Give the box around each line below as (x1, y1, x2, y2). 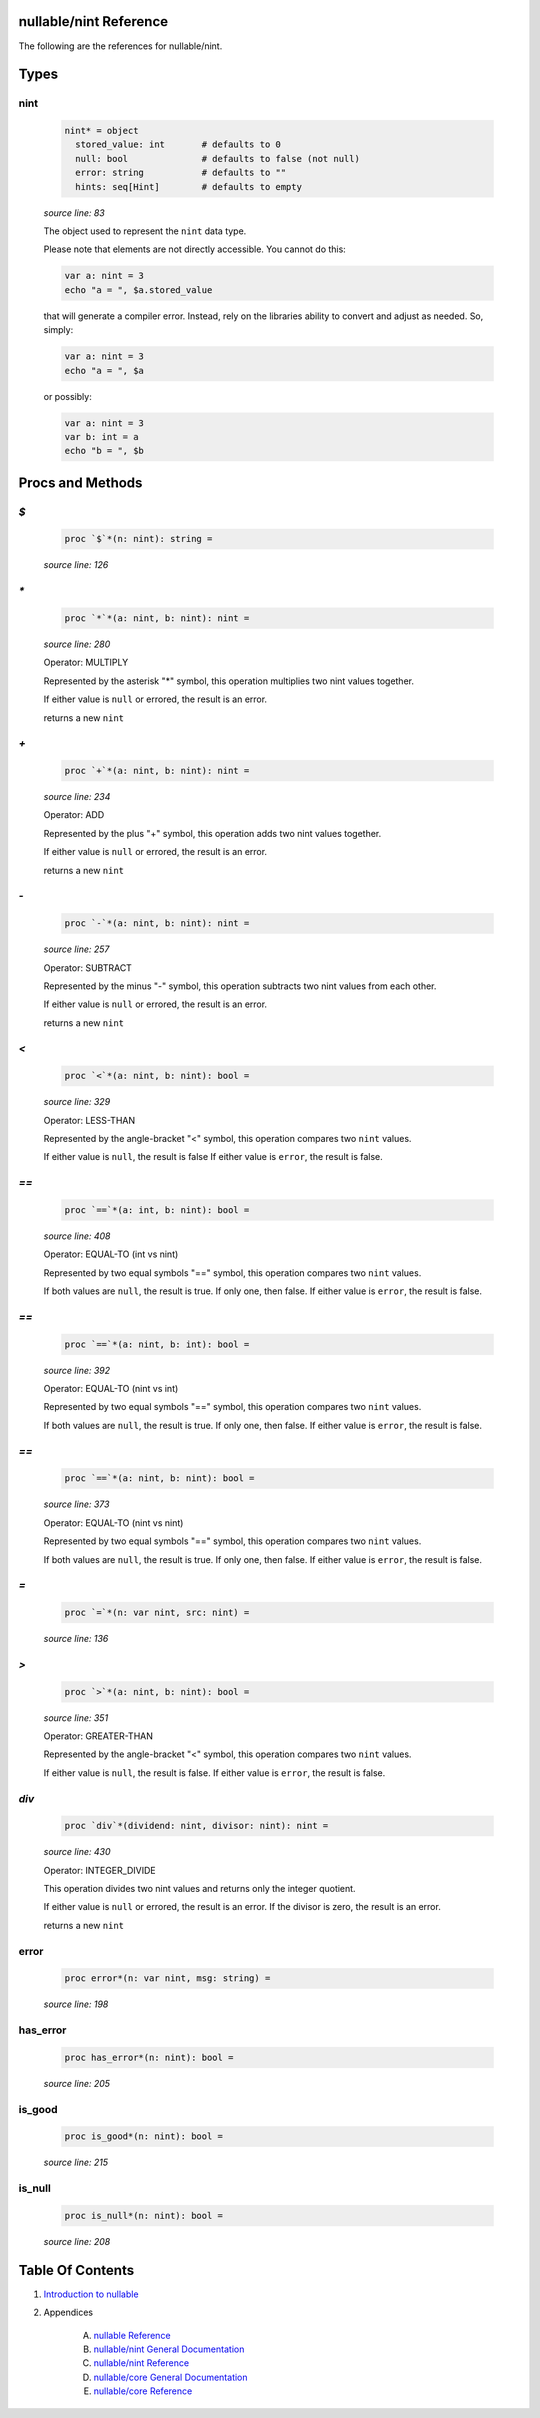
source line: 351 (43, 1711, 109, 1724)
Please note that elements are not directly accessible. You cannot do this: (43, 243, 347, 255)
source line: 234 (43, 791, 111, 803)
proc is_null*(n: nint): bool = (64, 2210, 224, 2221)
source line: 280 (43, 638, 111, 650)
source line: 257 (43, 943, 110, 955)
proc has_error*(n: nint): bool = (64, 2051, 234, 2063)
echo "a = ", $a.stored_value (64, 284, 213, 295)
